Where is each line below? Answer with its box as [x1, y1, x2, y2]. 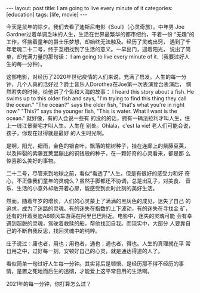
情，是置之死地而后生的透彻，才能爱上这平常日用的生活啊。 [6, 267, 153, 275]
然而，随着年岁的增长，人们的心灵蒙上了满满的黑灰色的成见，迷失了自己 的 [6, 198, 191, 204]
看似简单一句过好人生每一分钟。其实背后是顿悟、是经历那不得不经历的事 [6, 260, 184, 267]
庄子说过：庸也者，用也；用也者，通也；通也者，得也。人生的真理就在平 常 [6, 240, 191, 247]
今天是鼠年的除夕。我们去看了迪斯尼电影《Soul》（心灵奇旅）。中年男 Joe [6, 23, 185, 30]
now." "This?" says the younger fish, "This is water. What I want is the [6, 107, 177, 115]
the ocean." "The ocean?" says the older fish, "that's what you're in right [6, 101, 185, 108]
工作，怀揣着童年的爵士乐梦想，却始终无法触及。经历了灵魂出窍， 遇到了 [6, 38, 186, 45]
